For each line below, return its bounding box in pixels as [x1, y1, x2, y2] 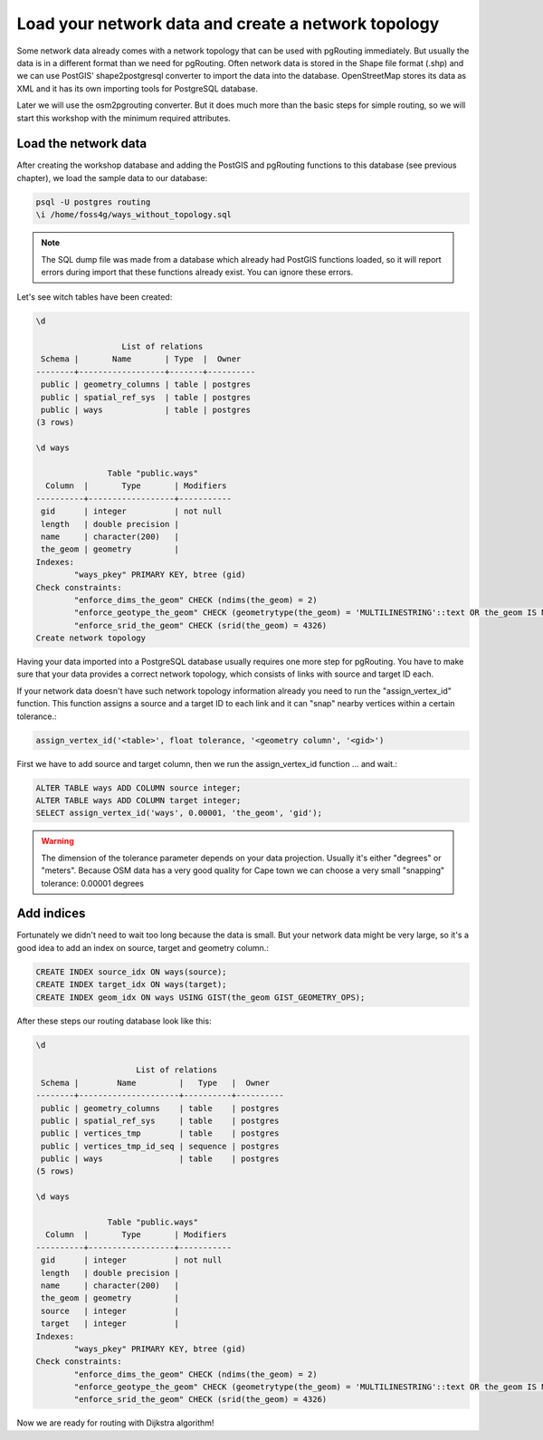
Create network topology [35, 633, 147, 643]
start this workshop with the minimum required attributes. [16, 112, 231, 123]
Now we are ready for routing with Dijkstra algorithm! [16, 1417, 214, 1428]
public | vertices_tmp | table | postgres [41, 1128, 280, 1138]
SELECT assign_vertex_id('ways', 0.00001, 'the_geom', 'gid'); [35, 808, 323, 819]
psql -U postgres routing [35, 197, 151, 207]
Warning [41, 836, 74, 847]
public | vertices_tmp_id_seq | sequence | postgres [41, 1141, 280, 1151]
